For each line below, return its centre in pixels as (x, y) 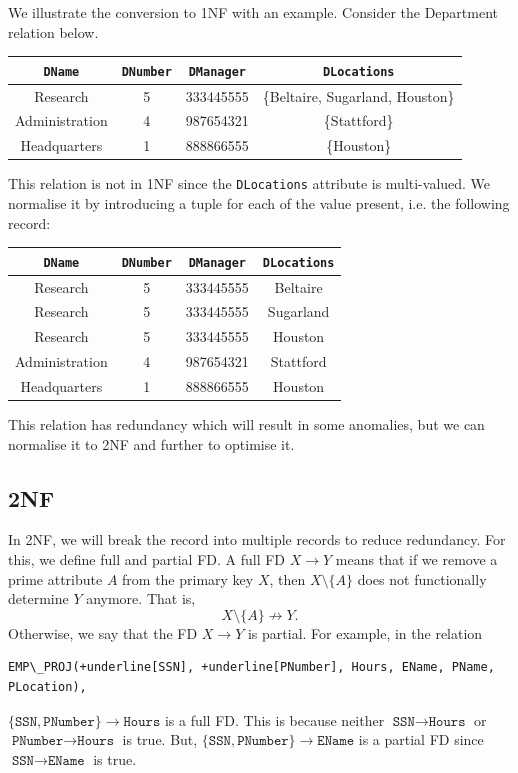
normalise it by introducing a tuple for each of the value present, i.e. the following (259, 203)
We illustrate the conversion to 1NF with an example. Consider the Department (253, 12)
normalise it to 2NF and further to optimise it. (151, 443)
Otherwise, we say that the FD (103, 632)
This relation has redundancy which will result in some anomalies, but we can (246, 424)
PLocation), (47, 687)
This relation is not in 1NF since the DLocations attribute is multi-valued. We (249, 183)
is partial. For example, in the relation (365, 632)
